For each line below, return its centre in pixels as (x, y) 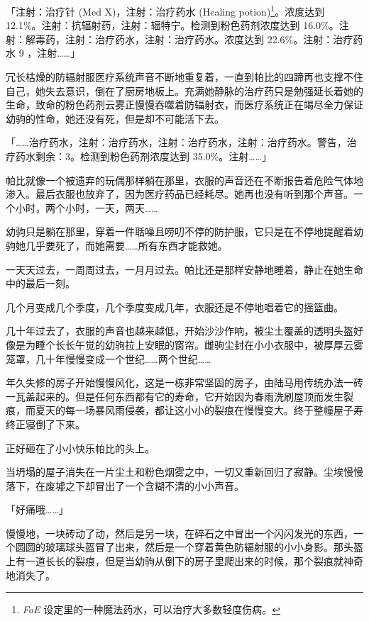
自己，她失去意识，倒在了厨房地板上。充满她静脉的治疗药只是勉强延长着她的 (184, 90)
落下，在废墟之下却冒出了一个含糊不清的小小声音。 (125, 485)
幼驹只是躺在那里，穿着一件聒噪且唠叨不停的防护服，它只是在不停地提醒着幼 (184, 231)
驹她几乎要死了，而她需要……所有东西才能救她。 (117, 245)
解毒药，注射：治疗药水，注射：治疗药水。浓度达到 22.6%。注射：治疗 (189, 39)
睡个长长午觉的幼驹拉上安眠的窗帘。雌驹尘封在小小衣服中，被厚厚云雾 (199, 344)
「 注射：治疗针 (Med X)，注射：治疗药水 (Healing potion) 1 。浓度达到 (165, 10)
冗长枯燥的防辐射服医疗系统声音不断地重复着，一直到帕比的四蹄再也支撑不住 (184, 77)
